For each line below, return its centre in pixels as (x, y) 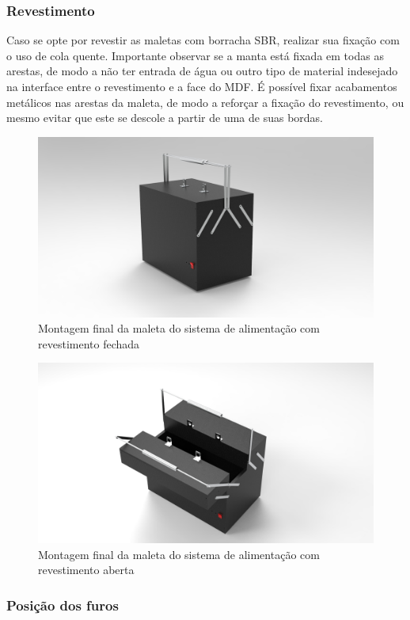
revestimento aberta (86, 570)
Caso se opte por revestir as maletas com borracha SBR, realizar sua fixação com (203, 40)
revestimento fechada (89, 343)
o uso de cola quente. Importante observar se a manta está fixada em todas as (195, 55)
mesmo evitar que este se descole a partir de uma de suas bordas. (165, 118)
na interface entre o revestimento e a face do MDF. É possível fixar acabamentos (202, 86)
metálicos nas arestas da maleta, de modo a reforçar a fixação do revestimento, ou (205, 102)
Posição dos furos (63, 605)
